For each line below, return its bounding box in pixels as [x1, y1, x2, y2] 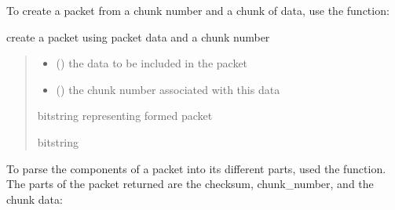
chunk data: [6, 190, 63, 207]
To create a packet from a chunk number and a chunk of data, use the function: [6, 2, 390, 18]
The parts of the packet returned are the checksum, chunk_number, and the [6, 176, 374, 192]
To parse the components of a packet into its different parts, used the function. [6, 160, 386, 176]
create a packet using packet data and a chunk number [6, 28, 270, 45]
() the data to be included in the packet [56, 55, 248, 71]
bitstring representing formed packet [37, 107, 213, 124]
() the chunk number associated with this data [56, 81, 280, 97]
